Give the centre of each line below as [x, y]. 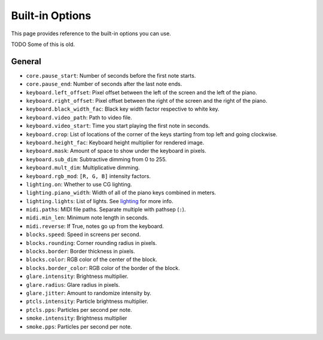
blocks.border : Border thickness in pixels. [81, 252]
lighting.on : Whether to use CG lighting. [79, 184]
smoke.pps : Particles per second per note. [79, 326]
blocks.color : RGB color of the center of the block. [92, 259]
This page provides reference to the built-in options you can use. [91, 33]
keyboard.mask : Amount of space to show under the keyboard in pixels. [116, 151]
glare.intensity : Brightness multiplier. [77, 276]
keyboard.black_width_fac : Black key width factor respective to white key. [123, 109]
